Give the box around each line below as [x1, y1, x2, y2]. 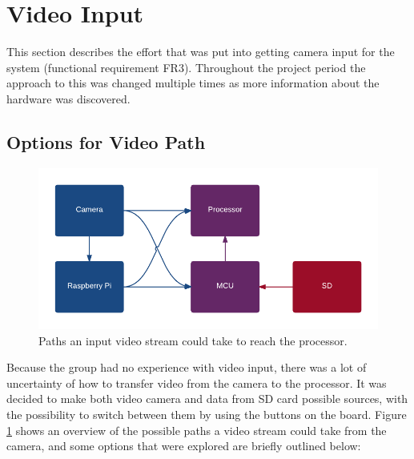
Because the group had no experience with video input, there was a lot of [6, 359, 367, 376]
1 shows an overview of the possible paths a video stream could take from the [6, 421, 387, 438]
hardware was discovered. [6, 90, 131, 107]
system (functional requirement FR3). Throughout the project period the [6, 58, 366, 75]
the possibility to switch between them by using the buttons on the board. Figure [6, 406, 407, 423]
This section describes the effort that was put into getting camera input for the [6, 43, 395, 60]
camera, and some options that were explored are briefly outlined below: [6, 437, 361, 454]
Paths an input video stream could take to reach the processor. [38, 332, 348, 348]
